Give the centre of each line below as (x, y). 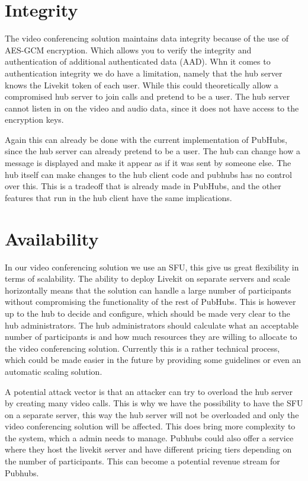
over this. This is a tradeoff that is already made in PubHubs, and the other (143, 186)
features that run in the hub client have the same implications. (118, 197)
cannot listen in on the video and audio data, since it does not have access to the (152, 108)
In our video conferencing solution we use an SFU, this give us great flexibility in (152, 267)
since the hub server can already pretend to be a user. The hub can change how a (153, 151)
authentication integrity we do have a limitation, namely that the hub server (144, 73)
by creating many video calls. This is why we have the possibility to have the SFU (154, 403)
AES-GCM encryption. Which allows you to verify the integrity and (128, 50)
